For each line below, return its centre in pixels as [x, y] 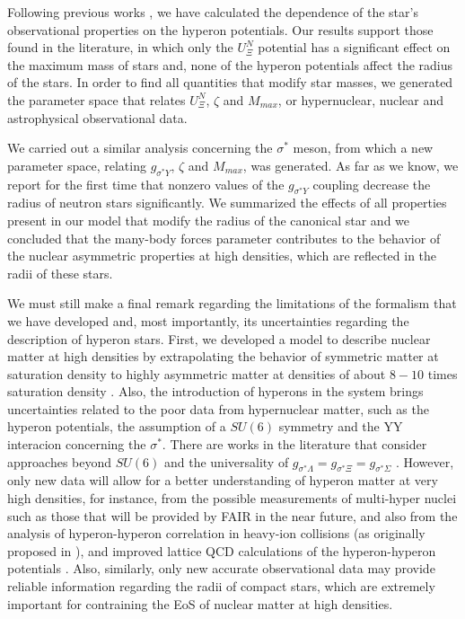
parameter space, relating [77, 165]
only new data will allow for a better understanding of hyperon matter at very [223, 480]
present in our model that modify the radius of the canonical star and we [209, 220]
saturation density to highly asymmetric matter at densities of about [197, 373]
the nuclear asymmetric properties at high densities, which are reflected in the [222, 256]
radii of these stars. [60, 273]
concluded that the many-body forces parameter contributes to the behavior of [224, 238]
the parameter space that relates [97, 99]
